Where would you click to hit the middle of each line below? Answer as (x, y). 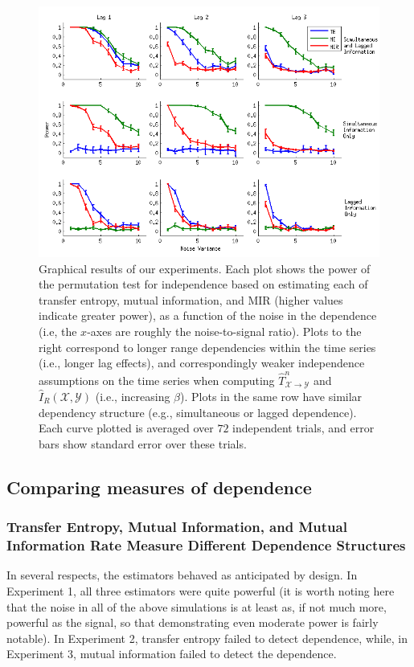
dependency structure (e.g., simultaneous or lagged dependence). (198, 412)
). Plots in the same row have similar (271, 397)
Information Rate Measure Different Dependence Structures (206, 545)
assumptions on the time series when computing (157, 380)
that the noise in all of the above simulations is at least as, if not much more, (197, 606)
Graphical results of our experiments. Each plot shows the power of (205, 268)
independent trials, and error (303, 428)
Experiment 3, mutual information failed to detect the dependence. (172, 654)
